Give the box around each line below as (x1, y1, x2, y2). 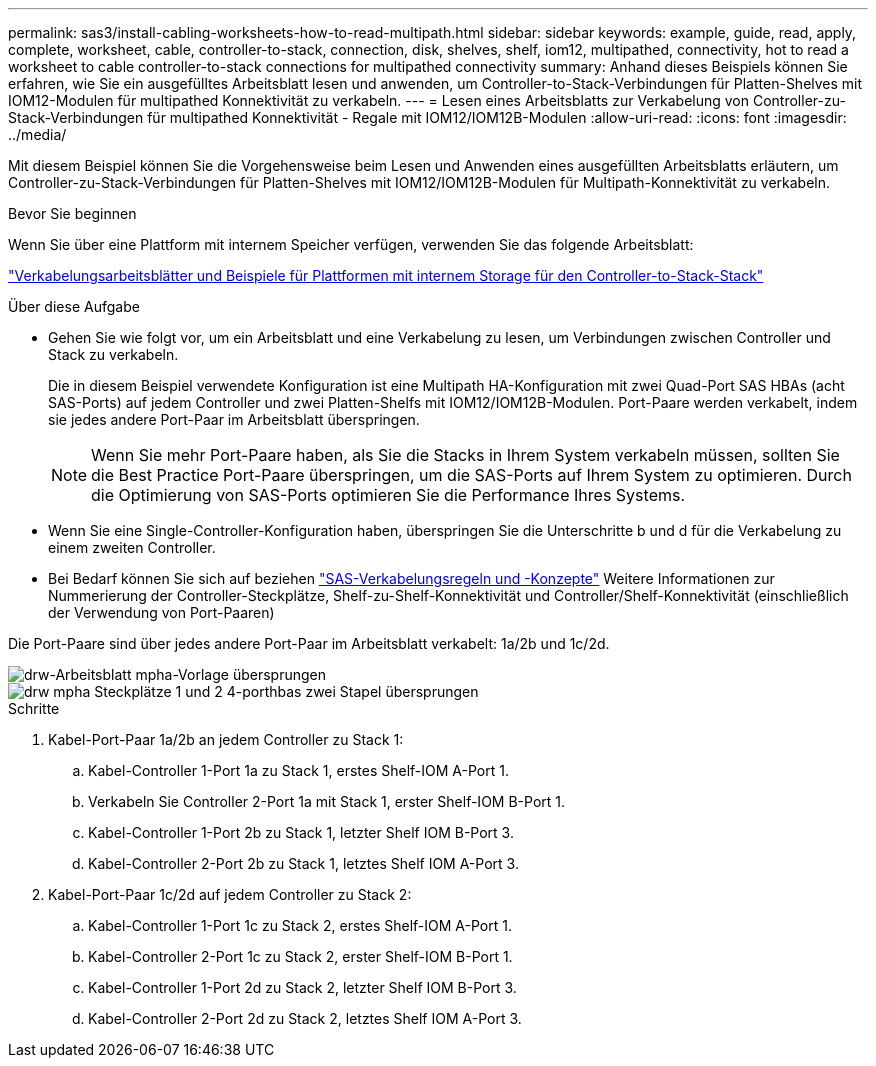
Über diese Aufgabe (8, 298, 140, 315)
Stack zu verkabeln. (48, 346, 179, 363)
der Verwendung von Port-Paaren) (48, 604, 275, 621)
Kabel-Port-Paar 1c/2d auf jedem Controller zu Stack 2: (48, 886, 412, 903)
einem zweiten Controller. (48, 539, 216, 556)
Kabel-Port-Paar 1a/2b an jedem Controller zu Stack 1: (48, 731, 404, 748)
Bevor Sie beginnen (8, 205, 137, 222)
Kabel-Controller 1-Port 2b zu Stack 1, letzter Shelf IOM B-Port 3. (88, 824, 514, 841)
